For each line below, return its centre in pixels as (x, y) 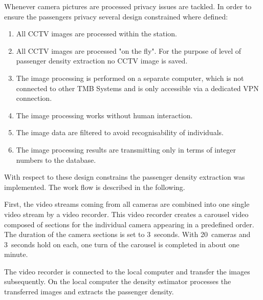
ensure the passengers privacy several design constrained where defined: (116, 16)
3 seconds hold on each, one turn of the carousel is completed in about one (122, 244)
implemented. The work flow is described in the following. (95, 187)
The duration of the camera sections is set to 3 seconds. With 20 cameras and (127, 234)
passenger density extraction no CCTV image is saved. (102, 61)
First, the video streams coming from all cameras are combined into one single (127, 204)
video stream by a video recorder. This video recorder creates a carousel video (126, 214)
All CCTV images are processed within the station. (96, 34)
